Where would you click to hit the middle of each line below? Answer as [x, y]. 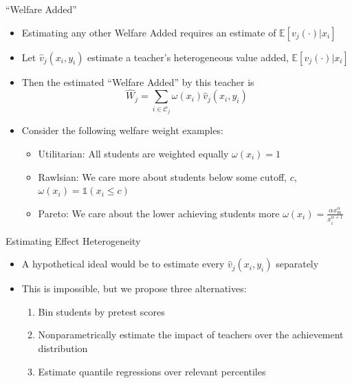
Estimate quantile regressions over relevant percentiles [152, 371]
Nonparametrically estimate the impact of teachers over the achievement [191, 335]
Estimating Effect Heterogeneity [73, 240]
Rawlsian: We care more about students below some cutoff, [163, 176]
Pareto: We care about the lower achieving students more [159, 213]
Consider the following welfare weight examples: [122, 130]
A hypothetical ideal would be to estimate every [123, 264]
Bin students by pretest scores [101, 311]
